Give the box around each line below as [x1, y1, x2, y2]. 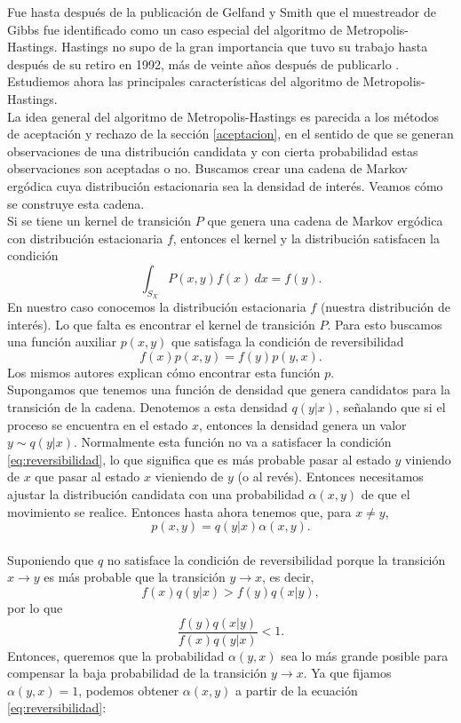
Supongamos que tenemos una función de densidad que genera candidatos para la [7, 380, 450, 399]
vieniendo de [155, 467, 224, 486]
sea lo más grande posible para [281, 646, 449, 664]
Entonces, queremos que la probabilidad [7, 646, 225, 664]
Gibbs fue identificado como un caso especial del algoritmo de [7, 20, 343, 38]
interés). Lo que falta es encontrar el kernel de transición [7, 314, 315, 333]
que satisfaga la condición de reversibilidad [171, 332, 404, 351]
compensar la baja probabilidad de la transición [7, 663, 267, 682]
